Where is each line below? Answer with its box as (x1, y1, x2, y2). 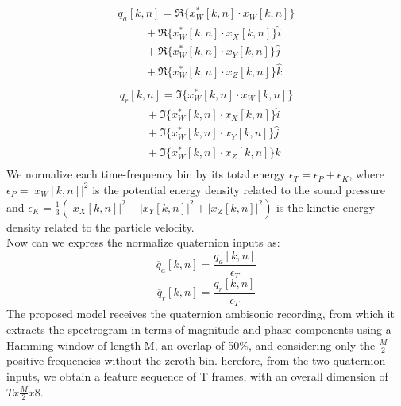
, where (349, 166, 384, 182)
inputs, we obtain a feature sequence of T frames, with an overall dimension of (6, 367, 388, 384)
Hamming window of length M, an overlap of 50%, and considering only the (6, 336, 376, 353)
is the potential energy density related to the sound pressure (92, 181, 386, 197)
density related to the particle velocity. (6, 218, 195, 235)
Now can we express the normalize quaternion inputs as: (6, 234, 280, 251)
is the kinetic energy (276, 198, 375, 215)
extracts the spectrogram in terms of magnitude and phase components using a (6, 320, 391, 337)
